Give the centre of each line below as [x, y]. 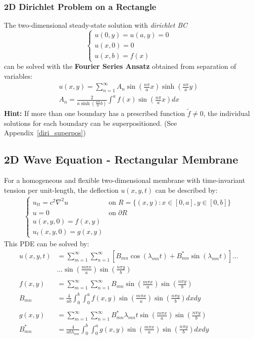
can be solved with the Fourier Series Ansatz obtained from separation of [120, 66]
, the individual [227, 113]
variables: [18, 76]
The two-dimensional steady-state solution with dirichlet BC [96, 25]
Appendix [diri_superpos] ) [45, 133]
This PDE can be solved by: [47, 244]
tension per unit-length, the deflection [61, 190]
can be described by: [186, 190]
